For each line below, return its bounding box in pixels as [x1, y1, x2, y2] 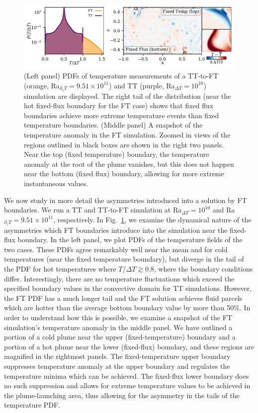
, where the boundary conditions [154, 264, 253, 274]
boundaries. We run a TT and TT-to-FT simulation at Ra [4, 205, 182, 215]
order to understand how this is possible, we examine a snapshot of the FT [4, 312, 232, 322]
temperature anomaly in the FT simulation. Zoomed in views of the [24, 130, 231, 140]
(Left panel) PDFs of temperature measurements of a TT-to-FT [24, 70, 219, 81]
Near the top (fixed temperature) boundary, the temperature [24, 149, 209, 159]
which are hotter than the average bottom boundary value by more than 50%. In [4, 302, 251, 313]
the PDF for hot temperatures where [4, 264, 116, 274]
